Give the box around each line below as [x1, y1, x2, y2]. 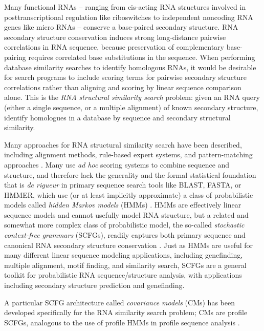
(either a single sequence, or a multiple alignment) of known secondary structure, [4, 101, 258, 112]
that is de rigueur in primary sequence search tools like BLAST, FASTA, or [4, 179, 241, 190]
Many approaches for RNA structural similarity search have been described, [4, 139, 242, 150]
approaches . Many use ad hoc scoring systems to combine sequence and [4, 159, 230, 170]
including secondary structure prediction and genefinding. [4, 280, 185, 291]
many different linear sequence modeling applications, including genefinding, [4, 250, 243, 260]
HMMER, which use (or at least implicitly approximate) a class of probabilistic [4, 189, 253, 200]
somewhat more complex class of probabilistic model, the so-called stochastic [4, 219, 245, 230]
